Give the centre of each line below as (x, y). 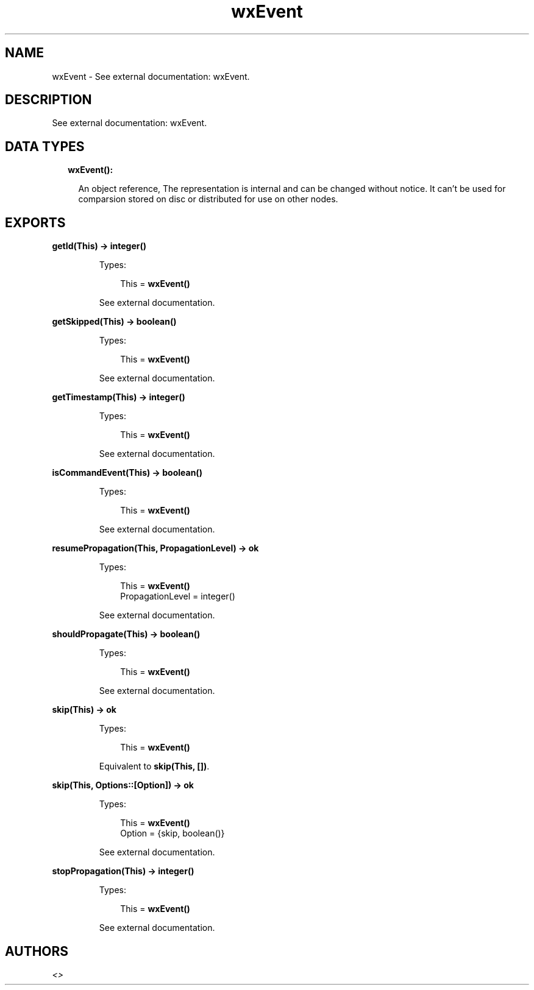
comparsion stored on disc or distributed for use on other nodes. (208, 199)
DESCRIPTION (48, 100)
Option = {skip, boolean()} (173, 833)
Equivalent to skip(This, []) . (154, 766)
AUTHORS (37, 951)
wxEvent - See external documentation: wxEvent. (151, 76)
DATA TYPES (45, 146)
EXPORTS (35, 222)
